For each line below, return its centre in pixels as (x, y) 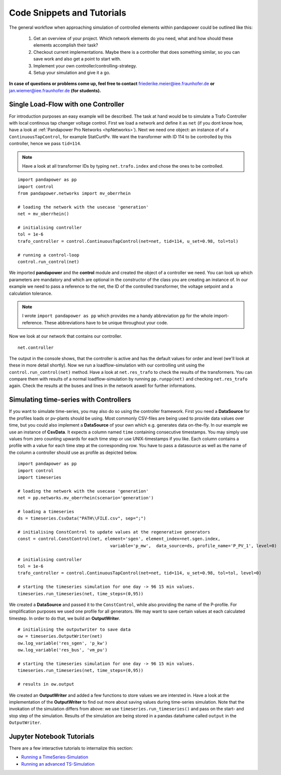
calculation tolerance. (31, 293)
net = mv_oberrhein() (43, 214)
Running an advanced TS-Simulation (58, 764)
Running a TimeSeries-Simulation (55, 757)
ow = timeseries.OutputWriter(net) (60, 636)
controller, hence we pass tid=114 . (45, 144)
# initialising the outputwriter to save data (74, 630)
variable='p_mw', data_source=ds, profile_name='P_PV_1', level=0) (193, 546)
